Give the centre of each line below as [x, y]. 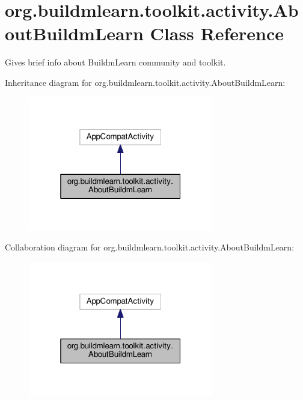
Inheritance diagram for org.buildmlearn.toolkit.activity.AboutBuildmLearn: [145, 82]
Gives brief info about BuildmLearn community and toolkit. [115, 62]
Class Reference [217, 33]
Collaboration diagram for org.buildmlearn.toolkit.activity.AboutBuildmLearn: [150, 247]
